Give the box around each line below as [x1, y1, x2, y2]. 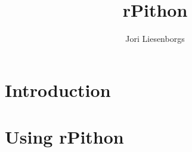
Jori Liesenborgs [125, 32, 185, 45]
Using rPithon [5, 124, 124, 149]
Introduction [5, 77, 111, 102]
